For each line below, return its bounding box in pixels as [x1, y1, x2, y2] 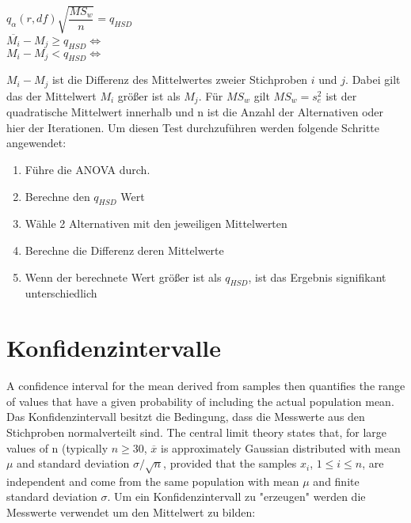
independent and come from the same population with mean [6, 472, 299, 489]
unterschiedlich [25, 285, 97, 301]
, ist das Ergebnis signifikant [248, 268, 386, 285]
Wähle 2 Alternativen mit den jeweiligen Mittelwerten [25, 215, 287, 232]
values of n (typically [6, 439, 108, 456]
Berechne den [25, 188, 90, 204]
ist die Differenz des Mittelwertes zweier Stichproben [51, 71, 308, 88]
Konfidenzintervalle [6, 332, 222, 364]
